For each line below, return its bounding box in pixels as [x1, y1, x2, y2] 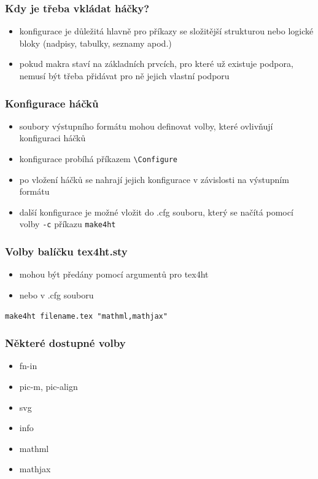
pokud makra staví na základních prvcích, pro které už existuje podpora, [19, 57, 293, 70]
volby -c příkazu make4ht [19, 217, 116, 230]
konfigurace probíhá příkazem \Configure [19, 152, 178, 165]
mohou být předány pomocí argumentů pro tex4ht [19, 268, 209, 281]
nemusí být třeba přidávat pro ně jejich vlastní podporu [19, 69, 230, 82]
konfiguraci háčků [19, 131, 86, 144]
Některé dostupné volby [5, 335, 126, 351]
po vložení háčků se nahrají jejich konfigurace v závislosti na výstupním [19, 173, 289, 185]
